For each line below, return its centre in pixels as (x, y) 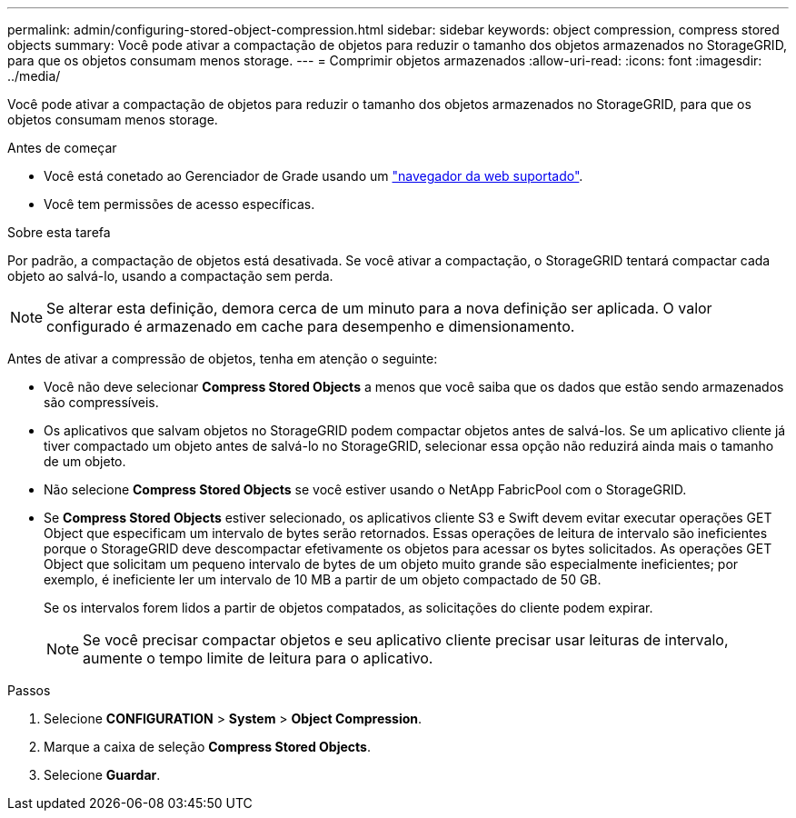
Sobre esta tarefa (59, 232)
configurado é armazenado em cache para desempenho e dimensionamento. (311, 326)
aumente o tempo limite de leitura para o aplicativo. (258, 658)
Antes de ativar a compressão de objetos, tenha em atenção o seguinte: (223, 359)
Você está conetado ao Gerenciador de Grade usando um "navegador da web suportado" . (313, 176)
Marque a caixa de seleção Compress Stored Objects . (207, 747)
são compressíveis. (101, 402)
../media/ (34, 76)
